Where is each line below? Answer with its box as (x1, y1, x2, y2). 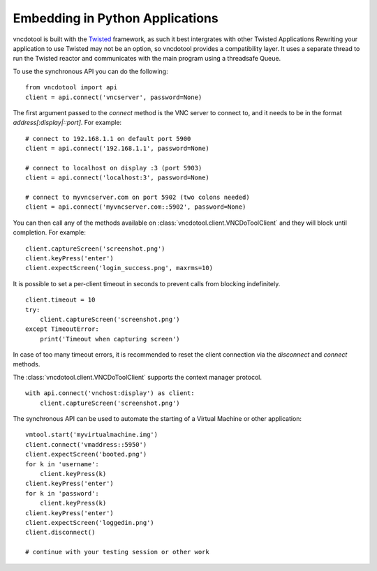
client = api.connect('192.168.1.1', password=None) (25, 144, 209, 153)
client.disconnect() (25, 528, 96, 537)
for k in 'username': (25, 460, 99, 468)
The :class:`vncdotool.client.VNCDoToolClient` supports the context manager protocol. (13, 373, 262, 381)
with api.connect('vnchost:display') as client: (25, 390, 195, 397)
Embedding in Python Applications (13, 10, 219, 26)
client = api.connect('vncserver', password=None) (25, 93, 202, 101)
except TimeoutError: (25, 325, 99, 333)
